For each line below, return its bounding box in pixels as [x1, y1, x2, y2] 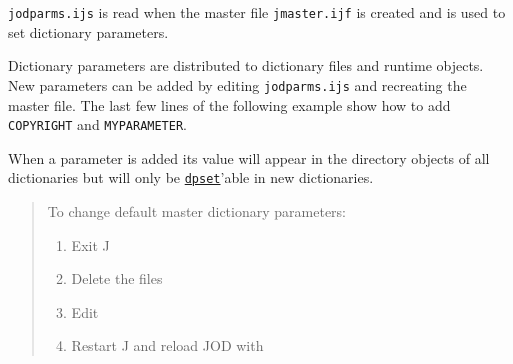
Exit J [71, 234, 110, 255]
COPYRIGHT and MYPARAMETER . [8, 114, 187, 135]
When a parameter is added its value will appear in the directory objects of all [8, 147, 490, 168]
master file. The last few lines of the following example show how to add [8, 94, 451, 115]
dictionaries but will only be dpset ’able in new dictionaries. [8, 167, 374, 188]
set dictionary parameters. [8, 21, 169, 42]
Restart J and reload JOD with [71, 335, 264, 356]
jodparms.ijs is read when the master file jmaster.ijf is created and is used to [8, 2, 506, 22]
